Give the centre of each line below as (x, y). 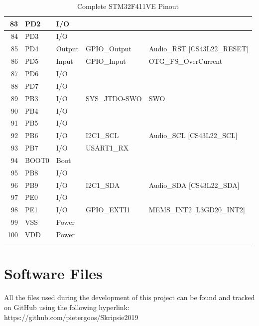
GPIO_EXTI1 (108, 210)
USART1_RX (107, 148)
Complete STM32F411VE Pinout (128, 6)
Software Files (53, 273)
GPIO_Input (106, 61)
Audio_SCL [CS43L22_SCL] (193, 135)
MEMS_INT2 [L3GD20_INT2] (197, 210)
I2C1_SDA (103, 185)
